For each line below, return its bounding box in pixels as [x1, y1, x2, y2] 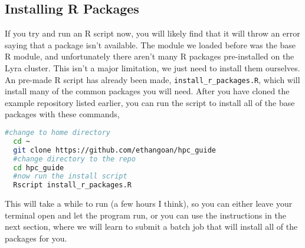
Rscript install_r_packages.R [13, 181, 132, 190]
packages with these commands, [5, 108, 120, 120]
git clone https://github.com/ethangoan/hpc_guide [13, 146, 216, 154]
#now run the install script [13, 172, 127, 181]
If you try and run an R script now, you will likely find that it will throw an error [5, 27, 300, 39]
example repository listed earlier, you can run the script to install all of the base [5, 96, 295, 108]
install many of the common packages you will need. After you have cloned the [5, 85, 290, 97]
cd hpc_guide [13, 163, 64, 172]
